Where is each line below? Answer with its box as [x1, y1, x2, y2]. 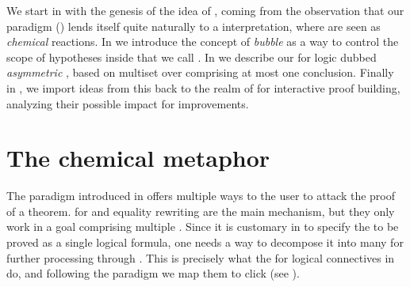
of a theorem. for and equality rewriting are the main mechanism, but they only [6, 202, 395, 219]
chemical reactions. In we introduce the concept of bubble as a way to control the [6, 33, 399, 50]
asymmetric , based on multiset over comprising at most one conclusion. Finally [6, 64, 394, 81]
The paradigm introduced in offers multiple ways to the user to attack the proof [6, 187, 396, 204]
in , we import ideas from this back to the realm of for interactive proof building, [6, 79, 400, 96]
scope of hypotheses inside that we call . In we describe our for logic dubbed [6, 48, 377, 65]
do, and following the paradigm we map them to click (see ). [6, 265, 300, 281]
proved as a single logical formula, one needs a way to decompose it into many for [6, 234, 404, 251]
